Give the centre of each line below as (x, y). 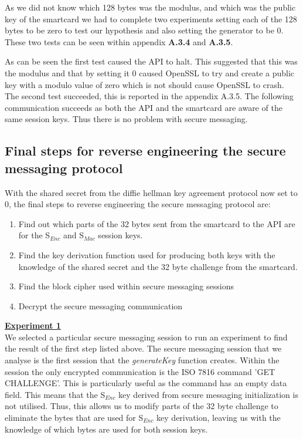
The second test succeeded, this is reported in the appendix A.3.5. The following (149, 96)
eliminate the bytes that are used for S (74, 418)
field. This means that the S (55, 394)
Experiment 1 (33, 325)
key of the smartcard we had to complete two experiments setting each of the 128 (151, 18)
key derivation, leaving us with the (219, 418)
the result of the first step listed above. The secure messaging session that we (143, 348)
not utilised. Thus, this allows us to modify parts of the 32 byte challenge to (142, 406)
